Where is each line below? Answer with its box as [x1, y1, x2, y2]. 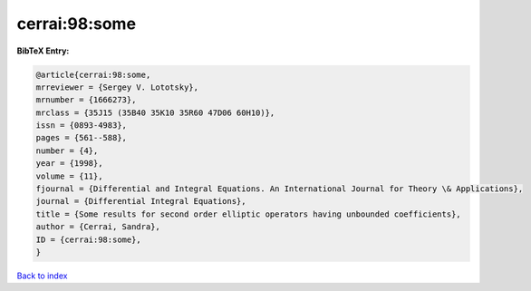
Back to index [16, 270, 68, 281]
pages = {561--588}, [35, 132, 127, 143]
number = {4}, [35, 145, 99, 156]
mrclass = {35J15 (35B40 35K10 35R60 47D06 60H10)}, [35, 107, 275, 118]
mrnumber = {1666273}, [35, 95, 137, 105]
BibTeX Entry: [16, 45, 70, 56]
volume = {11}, [35, 170, 103, 181]
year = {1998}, [35, 159, 103, 169]
